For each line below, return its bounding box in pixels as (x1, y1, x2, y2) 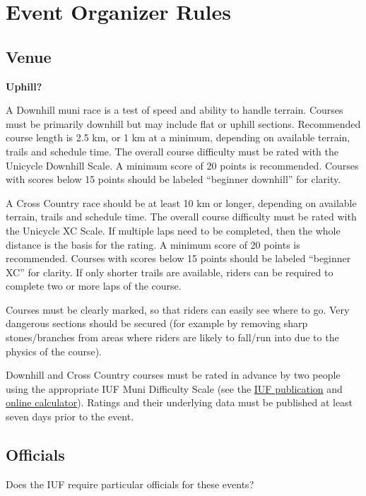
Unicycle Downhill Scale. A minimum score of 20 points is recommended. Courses (6, 158, 359, 172)
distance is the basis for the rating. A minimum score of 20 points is (6, 237, 300, 252)
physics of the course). (6, 343, 102, 358)
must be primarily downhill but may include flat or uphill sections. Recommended (6, 116, 361, 131)
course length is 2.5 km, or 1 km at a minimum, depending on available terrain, (6, 130, 350, 145)
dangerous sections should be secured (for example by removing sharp (6, 316, 308, 331)
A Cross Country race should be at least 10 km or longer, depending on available (6, 195, 357, 210)
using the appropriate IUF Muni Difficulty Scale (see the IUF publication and (6, 381, 343, 396)
